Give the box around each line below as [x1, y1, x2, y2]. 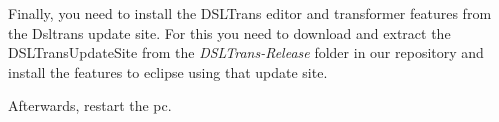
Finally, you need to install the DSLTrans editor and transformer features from [8, 3, 492, 23]
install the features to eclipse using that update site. [8, 61, 328, 82]
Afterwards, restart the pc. [8, 95, 172, 116]
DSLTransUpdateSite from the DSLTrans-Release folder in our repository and [8, 42, 484, 63]
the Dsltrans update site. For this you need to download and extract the [8, 22, 451, 43]
